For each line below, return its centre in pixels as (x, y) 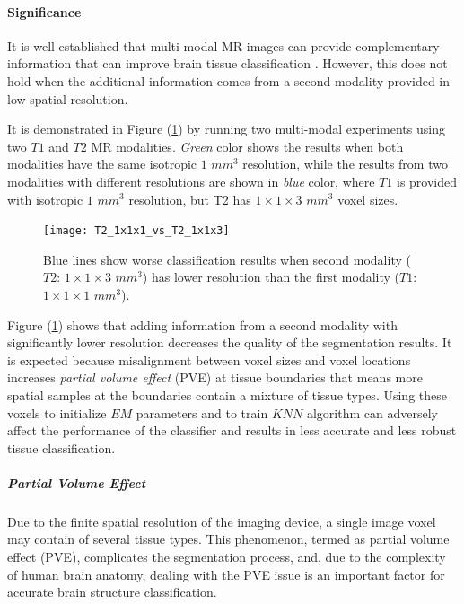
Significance (44, 11)
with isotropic (45, 199)
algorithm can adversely (372, 412)
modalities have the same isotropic (102, 164)
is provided (427, 181)
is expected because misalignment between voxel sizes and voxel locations (209, 359)
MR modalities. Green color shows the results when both (247, 146)
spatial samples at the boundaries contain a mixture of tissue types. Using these (227, 394)
